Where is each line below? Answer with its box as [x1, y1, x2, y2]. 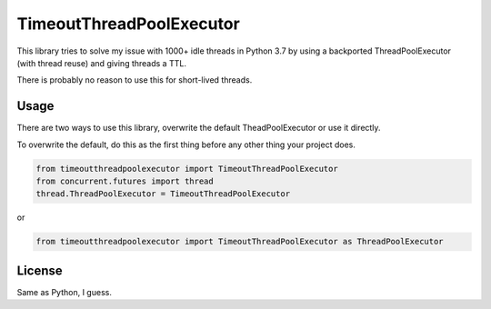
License [16, 263, 63, 278]
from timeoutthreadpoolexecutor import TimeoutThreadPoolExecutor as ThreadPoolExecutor [35, 236, 445, 247]
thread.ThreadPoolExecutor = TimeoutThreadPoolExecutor [35, 189, 291, 199]
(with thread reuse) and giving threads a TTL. [16, 57, 186, 68]
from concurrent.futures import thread [35, 176, 214, 186]
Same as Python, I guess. [16, 286, 113, 297]
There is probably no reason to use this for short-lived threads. [16, 75, 253, 85]
